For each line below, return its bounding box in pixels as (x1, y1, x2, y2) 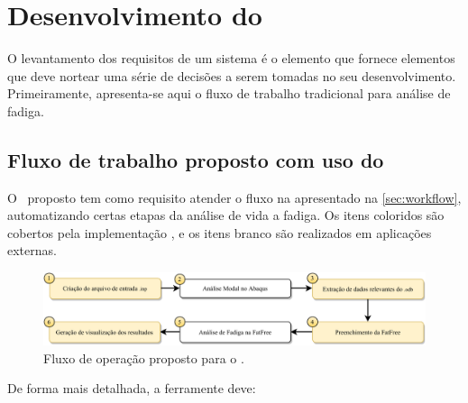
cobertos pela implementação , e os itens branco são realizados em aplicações (7, 223, 432, 242)
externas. (7, 241, 57, 260)
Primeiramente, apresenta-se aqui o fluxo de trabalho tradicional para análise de (7, 84, 451, 103)
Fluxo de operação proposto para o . (43, 348, 244, 367)
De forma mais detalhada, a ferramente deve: (7, 379, 256, 398)
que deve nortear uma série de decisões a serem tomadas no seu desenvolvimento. (7, 66, 456, 85)
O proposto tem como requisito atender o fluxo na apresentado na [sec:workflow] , (7, 188, 462, 206)
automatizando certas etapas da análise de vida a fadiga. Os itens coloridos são (7, 206, 445, 224)
